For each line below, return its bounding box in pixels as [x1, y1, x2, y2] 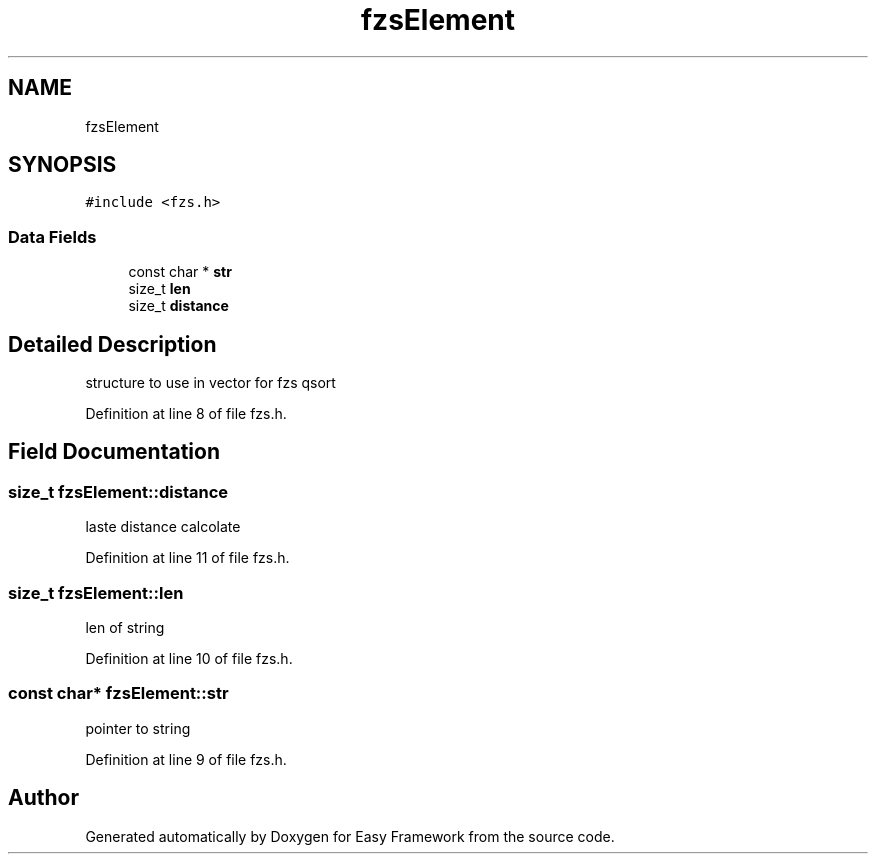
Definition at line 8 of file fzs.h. [85, 405, 287, 423]
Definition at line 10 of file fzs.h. [85, 650, 293, 667]
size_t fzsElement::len [8, 582, 184, 603]
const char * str [128, 263, 232, 281]
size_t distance [128, 297, 229, 315]
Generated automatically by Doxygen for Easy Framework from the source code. [85, 827, 615, 845]
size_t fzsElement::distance [8, 481, 229, 502]
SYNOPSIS [8, 152, 117, 178]
